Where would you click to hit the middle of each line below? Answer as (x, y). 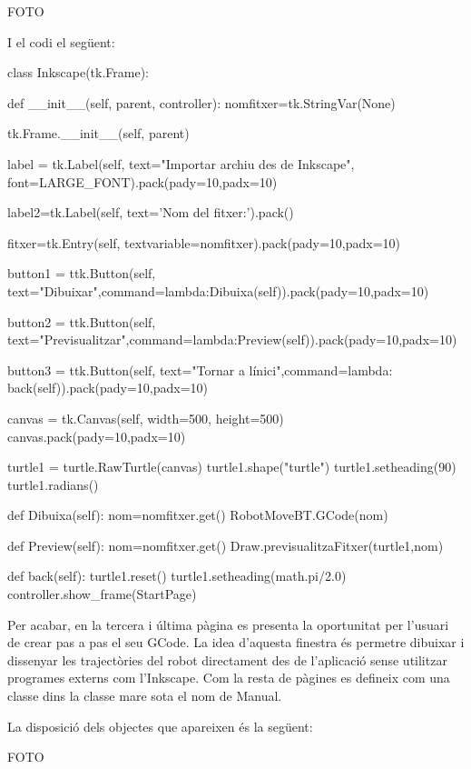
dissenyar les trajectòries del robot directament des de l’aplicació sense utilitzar (227, 659)
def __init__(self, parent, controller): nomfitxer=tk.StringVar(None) (201, 102)
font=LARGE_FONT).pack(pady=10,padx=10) (142, 181)
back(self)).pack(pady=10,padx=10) (108, 388)
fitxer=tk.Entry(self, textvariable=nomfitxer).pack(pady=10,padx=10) (204, 242)
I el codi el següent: (61, 41)
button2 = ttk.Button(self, (82, 321)
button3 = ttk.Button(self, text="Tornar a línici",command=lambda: (200, 370)
